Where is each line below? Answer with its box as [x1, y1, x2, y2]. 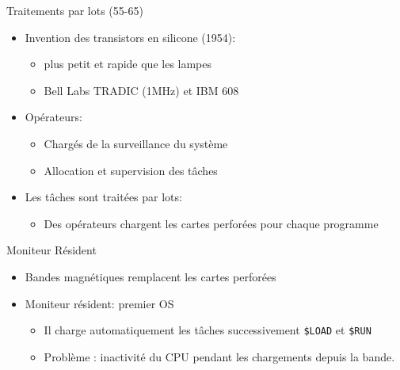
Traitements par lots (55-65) [6, 2, 143, 18]
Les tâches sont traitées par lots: [25, 189, 182, 205]
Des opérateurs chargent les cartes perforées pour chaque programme [44, 215, 379, 231]
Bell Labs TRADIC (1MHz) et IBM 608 [44, 82, 239, 98]
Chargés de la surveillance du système [44, 135, 228, 151]
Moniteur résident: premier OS [25, 295, 174, 311]
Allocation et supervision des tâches [44, 162, 218, 178]
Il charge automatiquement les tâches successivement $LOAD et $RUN [44, 322, 371, 338]
